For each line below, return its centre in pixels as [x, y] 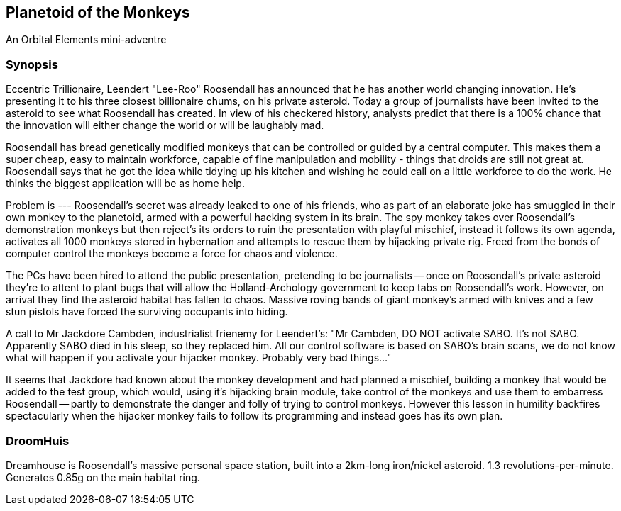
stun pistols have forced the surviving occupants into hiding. [147, 312]
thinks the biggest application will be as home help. [125, 184]
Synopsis [32, 64]
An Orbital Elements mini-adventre [86, 40]
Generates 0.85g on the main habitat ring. [103, 477]
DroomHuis [38, 440]
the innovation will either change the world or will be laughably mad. [165, 125]
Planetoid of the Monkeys [98, 12]
